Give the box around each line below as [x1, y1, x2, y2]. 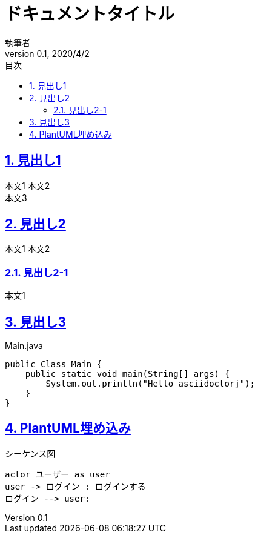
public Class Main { [5, 359, 102, 370]
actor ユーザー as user [5, 469, 110, 479]
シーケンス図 [5, 448, 56, 459]
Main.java [5, 340, 43, 351]
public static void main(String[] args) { [25, 369, 230, 379]
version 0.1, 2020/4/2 [5, 48, 90, 59]
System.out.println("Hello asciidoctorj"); [45, 379, 256, 389]
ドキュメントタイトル [5, 4, 175, 24]
